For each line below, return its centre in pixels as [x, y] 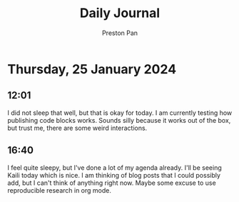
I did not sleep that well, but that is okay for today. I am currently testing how [120, 113]
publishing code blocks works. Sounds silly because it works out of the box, [119, 120]
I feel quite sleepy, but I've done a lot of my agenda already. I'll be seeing [115, 167]
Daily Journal [120, 13]
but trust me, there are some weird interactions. [77, 128]
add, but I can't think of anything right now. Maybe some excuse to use [112, 183]
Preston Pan [120, 33]
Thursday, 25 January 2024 [92, 69]
